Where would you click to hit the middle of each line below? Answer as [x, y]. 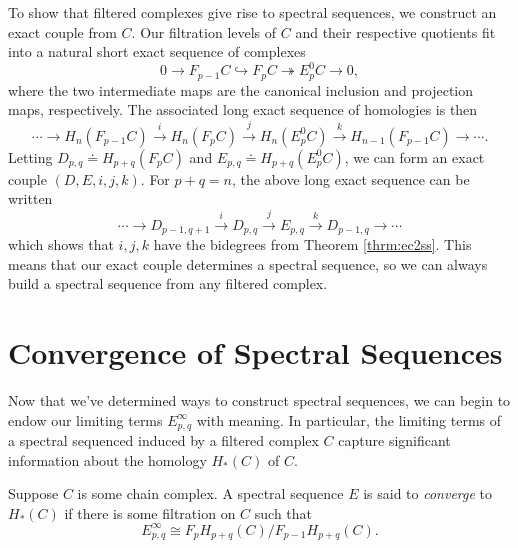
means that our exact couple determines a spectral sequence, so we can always [248, 263]
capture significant [394, 440]
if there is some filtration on [150, 512]
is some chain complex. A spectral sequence [210, 493]
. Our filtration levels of [204, 31]
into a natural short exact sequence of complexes [157, 51]
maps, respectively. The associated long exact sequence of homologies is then [243, 109]
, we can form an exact [414, 156]
